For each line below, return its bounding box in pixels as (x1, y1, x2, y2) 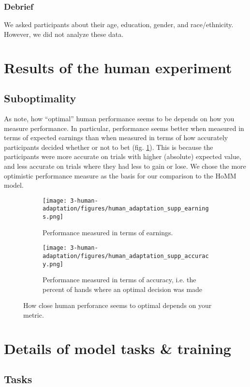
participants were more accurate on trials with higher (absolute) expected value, (4, 151, 241, 161)
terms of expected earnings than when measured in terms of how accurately (4, 132, 228, 143)
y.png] (43, 260, 63, 268)
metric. (23, 310, 44, 320)
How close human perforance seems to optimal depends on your (23, 300, 212, 310)
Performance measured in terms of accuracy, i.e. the (43, 274, 196, 285)
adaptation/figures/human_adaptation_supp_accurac (43, 252, 209, 259)
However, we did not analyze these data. (4, 29, 124, 39)
